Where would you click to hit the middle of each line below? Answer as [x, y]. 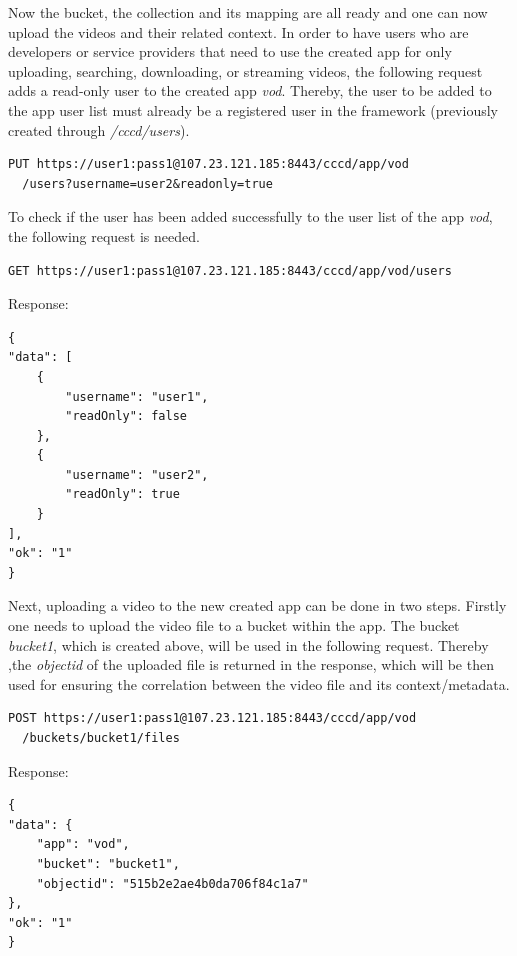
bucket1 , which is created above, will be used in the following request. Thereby [248, 644]
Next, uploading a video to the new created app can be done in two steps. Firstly [257, 605]
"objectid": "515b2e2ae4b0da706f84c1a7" [172, 883]
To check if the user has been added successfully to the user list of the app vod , [250, 216]
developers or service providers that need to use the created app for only [230, 51]
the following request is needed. [104, 235]
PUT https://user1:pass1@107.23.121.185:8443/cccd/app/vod [208, 164]
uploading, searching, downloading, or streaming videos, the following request [245, 70]
